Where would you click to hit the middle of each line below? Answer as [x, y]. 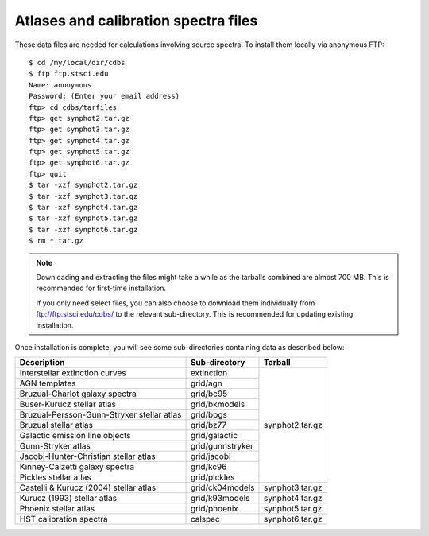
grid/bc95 [209, 394]
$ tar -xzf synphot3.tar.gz [83, 196]
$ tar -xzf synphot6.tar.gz [83, 229]
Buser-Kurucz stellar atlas [68, 404]
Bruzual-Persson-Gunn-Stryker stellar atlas [100, 415]
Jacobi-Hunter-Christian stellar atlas [87, 456]
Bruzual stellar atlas [56, 425]
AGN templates [48, 383]
